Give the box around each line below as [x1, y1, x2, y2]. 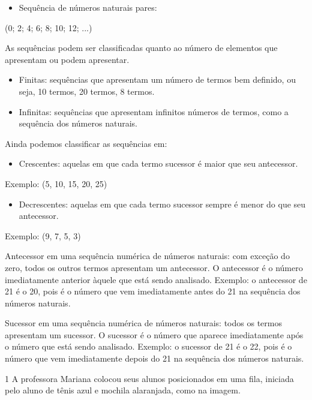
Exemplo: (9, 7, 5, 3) [5, 229, 81, 242]
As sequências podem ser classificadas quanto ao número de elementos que [5, 41, 278, 54]
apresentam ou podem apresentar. [5, 53, 130, 65]
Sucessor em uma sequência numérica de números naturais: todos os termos [5, 317, 282, 329]
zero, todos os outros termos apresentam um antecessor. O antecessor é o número [5, 261, 303, 273]
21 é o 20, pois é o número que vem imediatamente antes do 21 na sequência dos [5, 285, 301, 297]
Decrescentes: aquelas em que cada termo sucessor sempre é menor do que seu [19, 197, 306, 210]
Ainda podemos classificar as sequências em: [5, 137, 167, 149]
